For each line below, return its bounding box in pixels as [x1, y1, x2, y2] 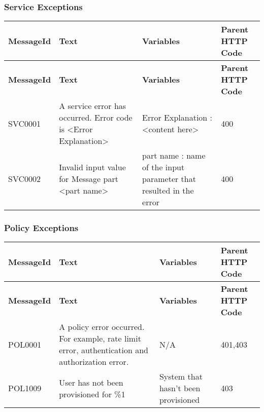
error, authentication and [59, 344, 148, 356]
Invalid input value [59, 161, 126, 173]
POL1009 [8, 382, 42, 394]
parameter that [142, 173, 196, 185]
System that [159, 370, 203, 383]
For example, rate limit [59, 332, 141, 345]
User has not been [59, 376, 123, 388]
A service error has [59, 100, 126, 112]
